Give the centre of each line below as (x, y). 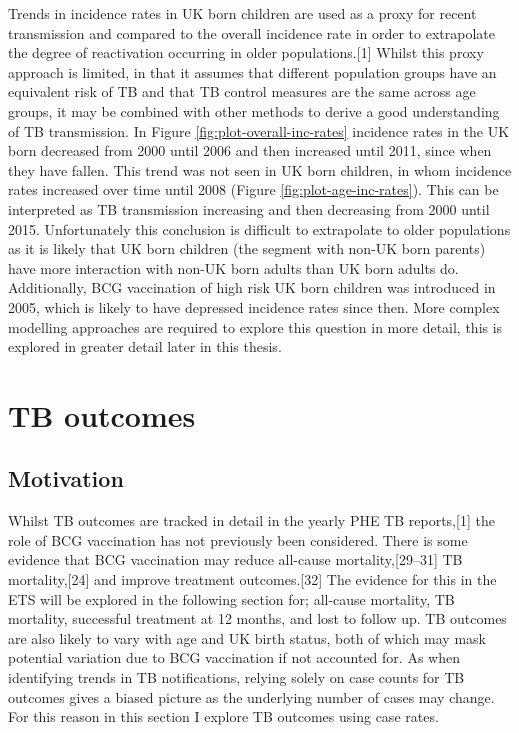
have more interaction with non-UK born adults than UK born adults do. (233, 267)
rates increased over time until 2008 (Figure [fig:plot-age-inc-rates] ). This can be (253, 189)
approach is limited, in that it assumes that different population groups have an (252, 71)
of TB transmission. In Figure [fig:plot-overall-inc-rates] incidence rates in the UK (259, 130)
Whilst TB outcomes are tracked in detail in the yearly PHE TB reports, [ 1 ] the (251, 520)
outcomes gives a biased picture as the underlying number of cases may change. (251, 696)
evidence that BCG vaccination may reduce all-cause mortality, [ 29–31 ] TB (235, 559)
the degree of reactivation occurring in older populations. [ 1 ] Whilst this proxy (246, 52)
